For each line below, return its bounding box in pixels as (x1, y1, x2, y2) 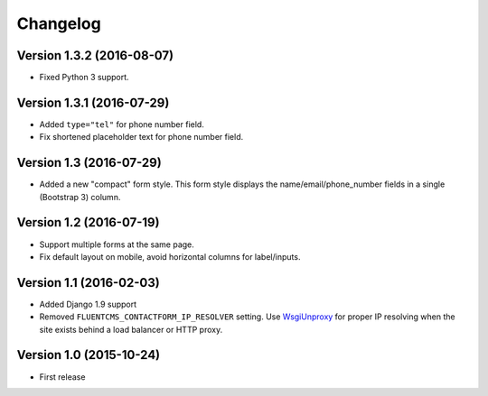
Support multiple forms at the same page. (39, 239, 194, 250)
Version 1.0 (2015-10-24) (16, 347, 161, 363)
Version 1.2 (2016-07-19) (16, 215, 160, 230)
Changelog (16, 14, 101, 33)
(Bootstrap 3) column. (39, 191, 121, 202)
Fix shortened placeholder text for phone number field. (39, 132, 244, 143)
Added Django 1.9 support (39, 299, 137, 309)
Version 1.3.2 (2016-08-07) (16, 48, 174, 63)
